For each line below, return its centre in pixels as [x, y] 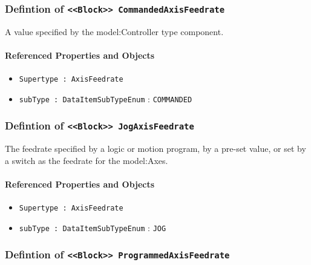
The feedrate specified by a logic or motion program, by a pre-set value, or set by [155, 149]
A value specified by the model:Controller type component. [114, 31]
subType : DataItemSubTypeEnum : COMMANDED [106, 98]
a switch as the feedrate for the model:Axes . [87, 160]
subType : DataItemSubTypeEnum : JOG [93, 227]
